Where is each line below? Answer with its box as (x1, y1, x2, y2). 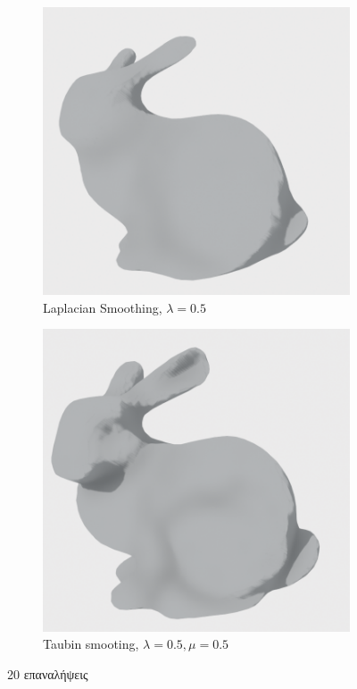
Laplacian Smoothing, (43, 298, 162, 316)
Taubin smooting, (43, 634, 139, 653)
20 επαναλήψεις (7, 665, 88, 684)
